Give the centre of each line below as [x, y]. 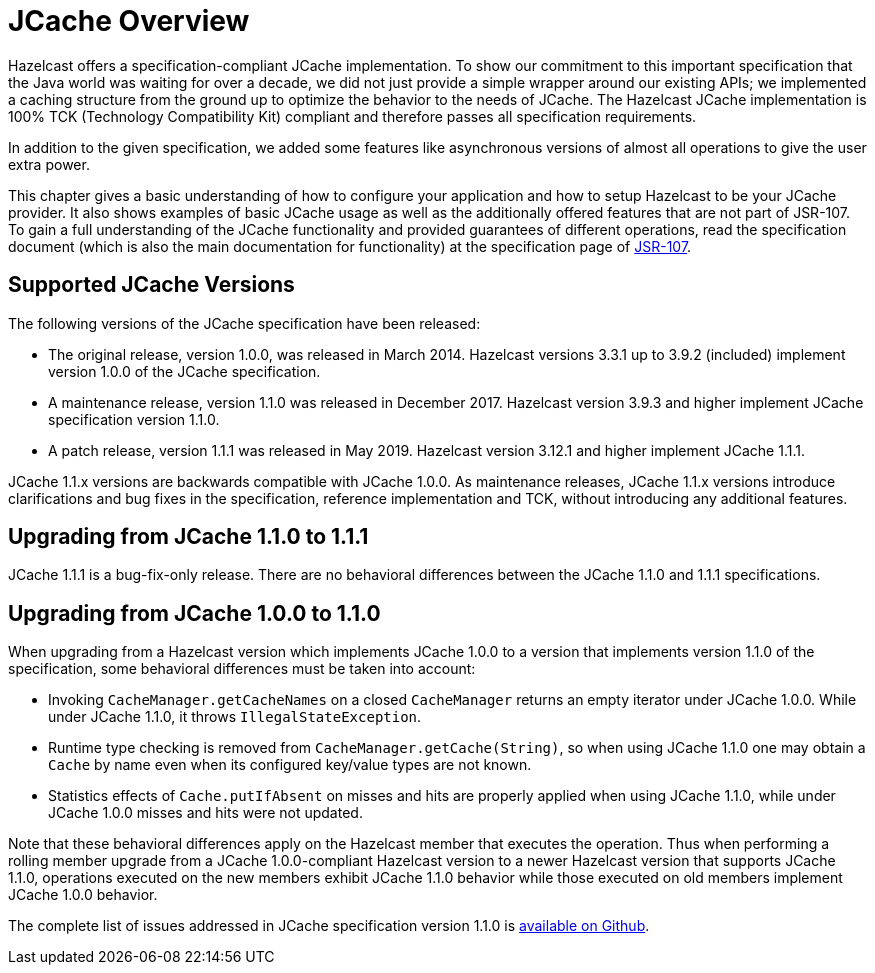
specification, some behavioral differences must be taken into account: [242, 669]
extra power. [49, 164]
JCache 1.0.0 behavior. [83, 895]
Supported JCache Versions [151, 285]
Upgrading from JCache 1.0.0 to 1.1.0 [194, 613]
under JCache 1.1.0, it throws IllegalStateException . [235, 717]
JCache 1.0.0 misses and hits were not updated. [205, 813]
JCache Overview [129, 21]
